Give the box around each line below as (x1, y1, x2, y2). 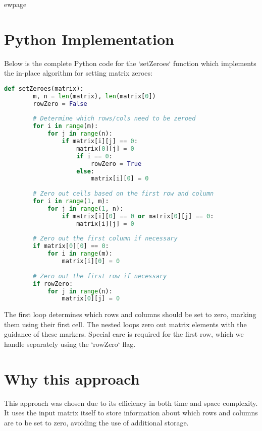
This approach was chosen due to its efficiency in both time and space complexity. (4, 397, 258, 408)
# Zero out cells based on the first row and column (33, 190, 214, 198)
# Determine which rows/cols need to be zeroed (33, 115, 196, 122)
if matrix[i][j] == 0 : (62, 138, 138, 145)
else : (76, 167, 94, 175)
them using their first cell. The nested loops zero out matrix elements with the (4, 319, 247, 329)
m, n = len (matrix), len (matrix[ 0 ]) (33, 92, 156, 100)
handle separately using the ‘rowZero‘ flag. (4, 339, 136, 349)
